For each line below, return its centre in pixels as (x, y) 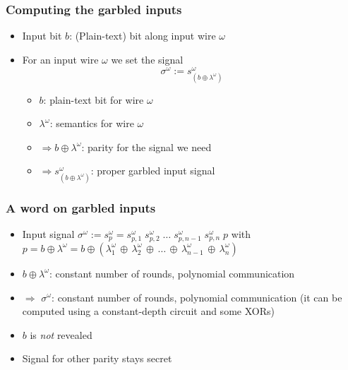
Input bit (42, 36)
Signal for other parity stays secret (97, 358)
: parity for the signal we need (146, 147)
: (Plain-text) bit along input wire (143, 36)
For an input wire (60, 59)
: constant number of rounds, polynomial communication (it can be (197, 297)
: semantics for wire (92, 123)
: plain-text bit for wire (94, 99)
